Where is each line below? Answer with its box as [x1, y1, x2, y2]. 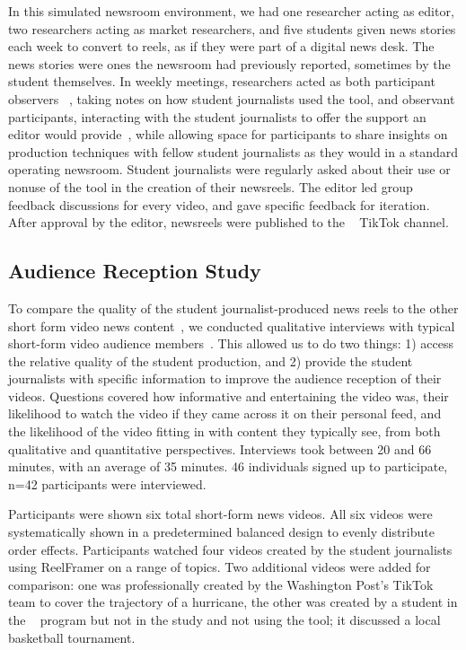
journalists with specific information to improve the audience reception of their [8, 369, 442, 388]
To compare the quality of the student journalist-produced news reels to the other [8, 298, 459, 317]
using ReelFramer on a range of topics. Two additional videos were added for [8, 558, 431, 576]
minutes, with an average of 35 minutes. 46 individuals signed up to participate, [8, 457, 448, 476]
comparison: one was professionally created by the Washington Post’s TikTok [8, 575, 434, 593]
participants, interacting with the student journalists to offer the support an [8, 107, 426, 126]
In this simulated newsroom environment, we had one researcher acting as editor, [8, 2, 454, 20]
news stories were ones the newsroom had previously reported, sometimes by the [8, 54, 451, 73]
